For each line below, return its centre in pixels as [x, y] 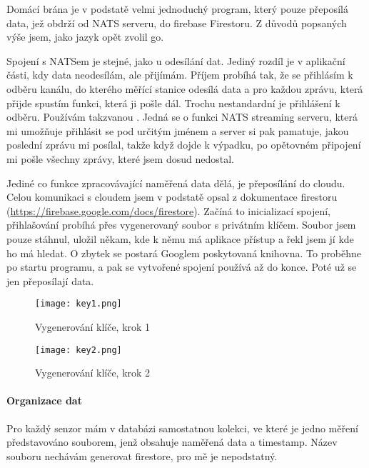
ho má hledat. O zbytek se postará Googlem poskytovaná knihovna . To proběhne [184, 253]
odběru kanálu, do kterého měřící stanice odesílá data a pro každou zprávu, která [185, 88]
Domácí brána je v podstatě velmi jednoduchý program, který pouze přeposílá [177, 9]
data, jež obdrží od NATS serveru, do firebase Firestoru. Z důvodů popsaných [177, 23]
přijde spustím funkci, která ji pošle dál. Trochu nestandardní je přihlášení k [173, 103]
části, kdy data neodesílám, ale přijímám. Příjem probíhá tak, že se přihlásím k [180, 75]
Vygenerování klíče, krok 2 [93, 373]
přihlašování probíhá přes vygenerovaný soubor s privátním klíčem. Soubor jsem [181, 225]
